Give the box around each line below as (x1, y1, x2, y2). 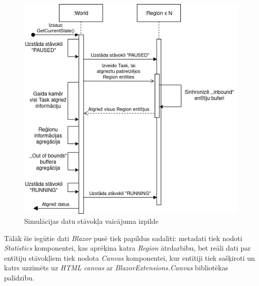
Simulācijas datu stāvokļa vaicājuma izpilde (24, 215, 159, 226)
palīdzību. (4, 272, 34, 282)
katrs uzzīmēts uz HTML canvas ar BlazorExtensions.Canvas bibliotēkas (4, 262, 228, 273)
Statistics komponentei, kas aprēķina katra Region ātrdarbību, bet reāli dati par (4, 243, 251, 253)
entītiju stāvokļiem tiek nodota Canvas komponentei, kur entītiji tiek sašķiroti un (4, 252, 255, 263)
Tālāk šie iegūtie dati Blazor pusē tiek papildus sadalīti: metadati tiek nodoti (4, 232, 242, 243)
